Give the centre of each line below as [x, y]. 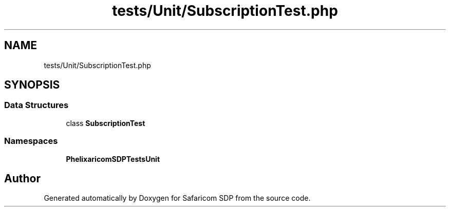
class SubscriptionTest [106, 123]
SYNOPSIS [32, 85]
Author [22, 178]
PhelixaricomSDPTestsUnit [113, 159]
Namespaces [31, 141]
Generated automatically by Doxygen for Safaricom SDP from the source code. [177, 198]
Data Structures [36, 105]
